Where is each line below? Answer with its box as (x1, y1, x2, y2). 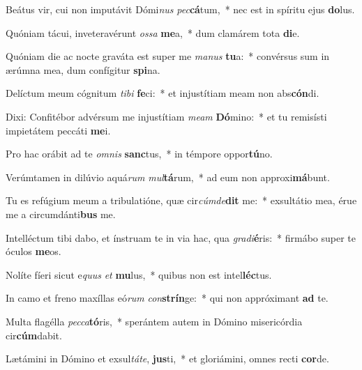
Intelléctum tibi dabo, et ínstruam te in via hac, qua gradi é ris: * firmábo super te (6, 230, 356, 245)
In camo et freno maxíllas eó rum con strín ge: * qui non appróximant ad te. (6, 291, 329, 305)
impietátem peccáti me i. (6, 123, 111, 137)
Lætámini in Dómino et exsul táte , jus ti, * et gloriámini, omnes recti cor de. (6, 351, 329, 366)
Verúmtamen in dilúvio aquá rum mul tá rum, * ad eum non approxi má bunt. (6, 169, 330, 184)
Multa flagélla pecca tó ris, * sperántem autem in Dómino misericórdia (6, 314, 303, 328)
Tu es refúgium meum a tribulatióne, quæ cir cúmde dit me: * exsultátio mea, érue (6, 193, 357, 208)
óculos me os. (6, 244, 61, 259)
